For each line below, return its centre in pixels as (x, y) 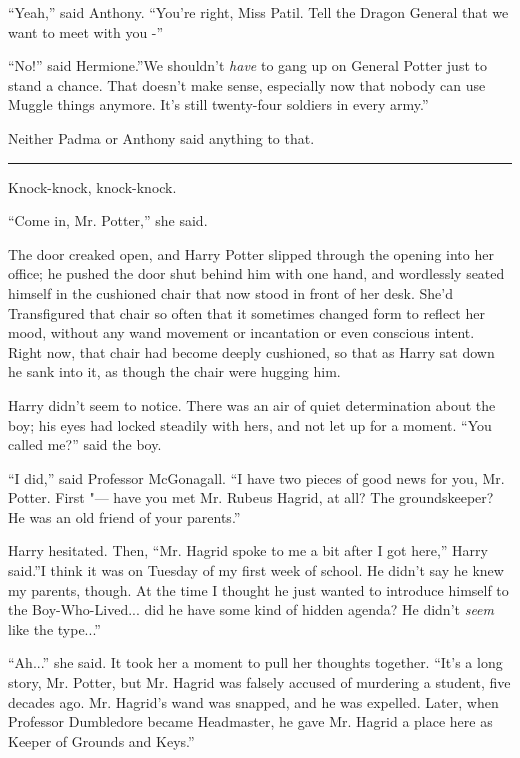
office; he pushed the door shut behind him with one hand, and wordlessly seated (256, 273)
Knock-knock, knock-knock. (92, 186)
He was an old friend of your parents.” (124, 516)
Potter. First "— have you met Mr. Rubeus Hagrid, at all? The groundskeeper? (251, 497)
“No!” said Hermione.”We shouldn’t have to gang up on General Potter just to (247, 65)
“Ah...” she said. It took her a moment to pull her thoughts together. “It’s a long (255, 662)
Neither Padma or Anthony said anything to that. (161, 137)
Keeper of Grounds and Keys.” (101, 740)
